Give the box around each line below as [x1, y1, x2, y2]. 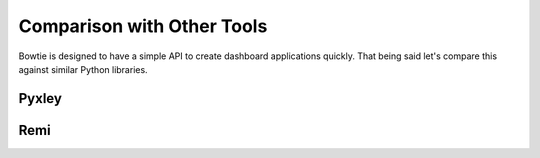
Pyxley [18, 90, 62, 107]
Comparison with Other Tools [18, 15, 268, 37]
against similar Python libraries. [18, 63, 149, 75]
